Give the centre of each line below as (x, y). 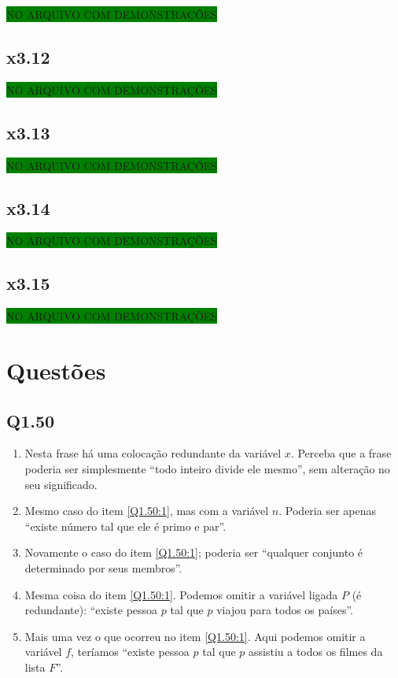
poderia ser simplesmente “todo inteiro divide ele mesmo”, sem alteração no (207, 468)
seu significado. (61, 484)
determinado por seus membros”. (103, 567)
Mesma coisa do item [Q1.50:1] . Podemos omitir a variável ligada (181, 594)
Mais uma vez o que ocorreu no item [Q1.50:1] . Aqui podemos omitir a (195, 636)
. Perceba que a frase (341, 453)
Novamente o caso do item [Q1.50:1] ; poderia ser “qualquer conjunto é (194, 552)
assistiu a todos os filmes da (316, 652)
